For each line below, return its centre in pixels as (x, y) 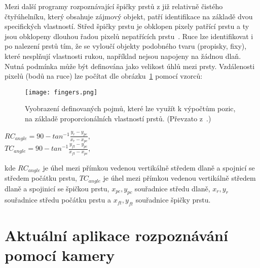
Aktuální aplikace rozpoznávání (116, 235)
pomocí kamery (60, 255)
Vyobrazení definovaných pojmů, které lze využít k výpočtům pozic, (130, 108)
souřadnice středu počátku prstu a (58, 200)
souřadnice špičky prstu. (173, 200)
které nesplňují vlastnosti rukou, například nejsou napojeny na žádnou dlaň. (123, 56)
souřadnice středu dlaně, (172, 188)
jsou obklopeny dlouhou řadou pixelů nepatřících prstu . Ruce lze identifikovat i (129, 36)
